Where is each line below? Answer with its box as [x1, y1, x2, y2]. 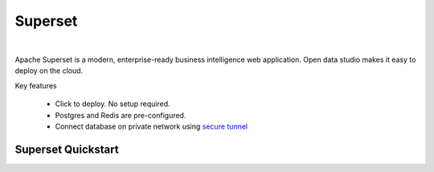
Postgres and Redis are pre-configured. [55, 110, 186, 120]
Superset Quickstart [14, 142, 120, 156]
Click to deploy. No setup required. [55, 99, 170, 109]
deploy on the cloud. [14, 66, 84, 76]
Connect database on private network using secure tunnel [55, 121, 248, 131]
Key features [14, 80, 57, 90]
